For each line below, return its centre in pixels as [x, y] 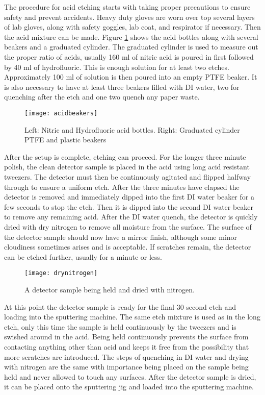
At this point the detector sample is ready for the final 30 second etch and [120, 306]
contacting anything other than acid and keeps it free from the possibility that [127, 346]
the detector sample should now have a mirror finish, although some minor [121, 237]
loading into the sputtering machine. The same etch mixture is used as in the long [132, 317]
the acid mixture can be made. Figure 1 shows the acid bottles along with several [131, 36]
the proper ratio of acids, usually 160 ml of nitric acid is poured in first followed [129, 56]
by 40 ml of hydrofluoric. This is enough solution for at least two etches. [117, 67]
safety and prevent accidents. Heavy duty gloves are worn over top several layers [129, 17]
